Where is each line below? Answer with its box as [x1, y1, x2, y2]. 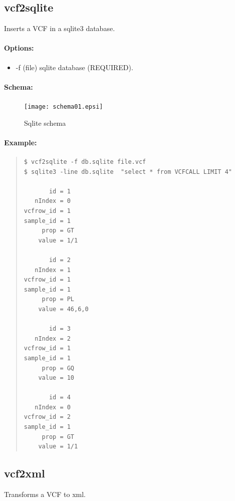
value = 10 [38, 374, 75, 382]
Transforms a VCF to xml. [4, 489, 86, 499]
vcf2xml [4, 465, 45, 481]
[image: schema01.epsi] [24, 103, 103, 110]
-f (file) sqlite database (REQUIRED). [16, 62, 133, 72]
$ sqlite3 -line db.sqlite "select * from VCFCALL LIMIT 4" [24, 168, 232, 175]
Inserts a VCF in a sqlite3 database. [4, 23, 115, 34]
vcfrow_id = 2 [24, 413, 71, 421]
